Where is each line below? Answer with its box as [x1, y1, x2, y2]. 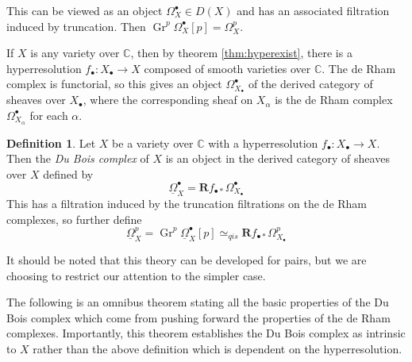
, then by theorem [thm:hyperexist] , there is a [130, 44, 352, 61]
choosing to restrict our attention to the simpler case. [6, 267, 266, 283]
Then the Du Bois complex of [6, 150, 149, 167]
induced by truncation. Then [6, 17, 146, 34]
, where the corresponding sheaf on [83, 91, 253, 108]
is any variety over [30, 44, 120, 61]
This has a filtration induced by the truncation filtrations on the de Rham [6, 194, 368, 211]
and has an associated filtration [237, 2, 390, 18]
